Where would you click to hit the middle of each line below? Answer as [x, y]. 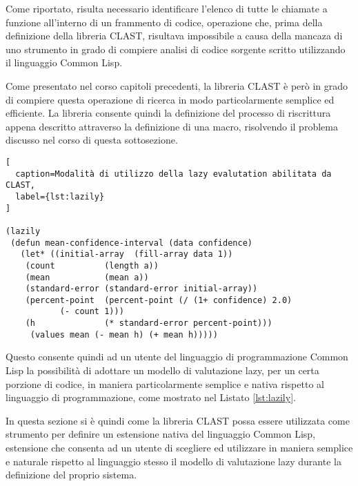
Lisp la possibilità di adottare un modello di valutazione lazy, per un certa [162, 370]
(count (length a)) [92, 265]
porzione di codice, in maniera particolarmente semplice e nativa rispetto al [165, 383]
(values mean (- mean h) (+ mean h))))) [124, 334]
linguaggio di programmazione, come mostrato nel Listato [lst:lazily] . [151, 397]
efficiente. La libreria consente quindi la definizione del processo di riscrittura [168, 113]
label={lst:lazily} [60, 196]
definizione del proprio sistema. [71, 475]
